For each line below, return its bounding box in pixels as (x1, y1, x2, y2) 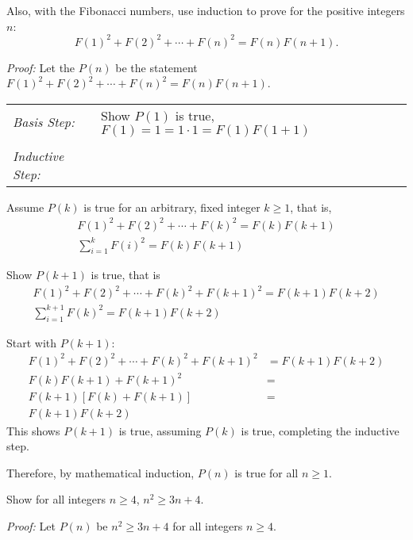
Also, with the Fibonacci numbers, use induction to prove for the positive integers (6, 2, 405, 18)
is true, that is (91, 266, 160, 283)
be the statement (115, 59, 198, 75)
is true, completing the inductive (241, 422, 399, 439)
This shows (6, 422, 60, 439)
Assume (6, 198, 44, 215)
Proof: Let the (6, 59, 75, 75)
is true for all (234, 464, 299, 481)
